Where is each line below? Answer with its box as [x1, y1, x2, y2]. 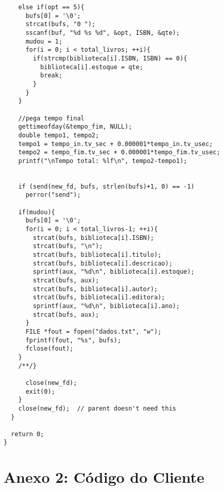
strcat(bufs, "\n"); [33, 242, 103, 250]
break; [40, 72, 63, 79]
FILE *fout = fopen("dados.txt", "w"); [25, 328, 161, 335]
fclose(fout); [25, 345, 74, 353]
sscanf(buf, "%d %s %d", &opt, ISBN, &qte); [25, 29, 180, 36]
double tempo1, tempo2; [18, 131, 99, 139]
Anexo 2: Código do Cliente [4, 466, 205, 487]
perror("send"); [25, 191, 81, 199]
